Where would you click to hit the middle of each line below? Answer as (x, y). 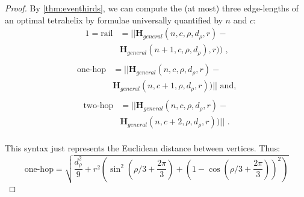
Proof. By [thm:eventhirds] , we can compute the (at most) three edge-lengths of (152, 8)
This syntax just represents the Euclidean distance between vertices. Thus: (143, 148)
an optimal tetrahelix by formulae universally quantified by (114, 20)
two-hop (98, 106)
